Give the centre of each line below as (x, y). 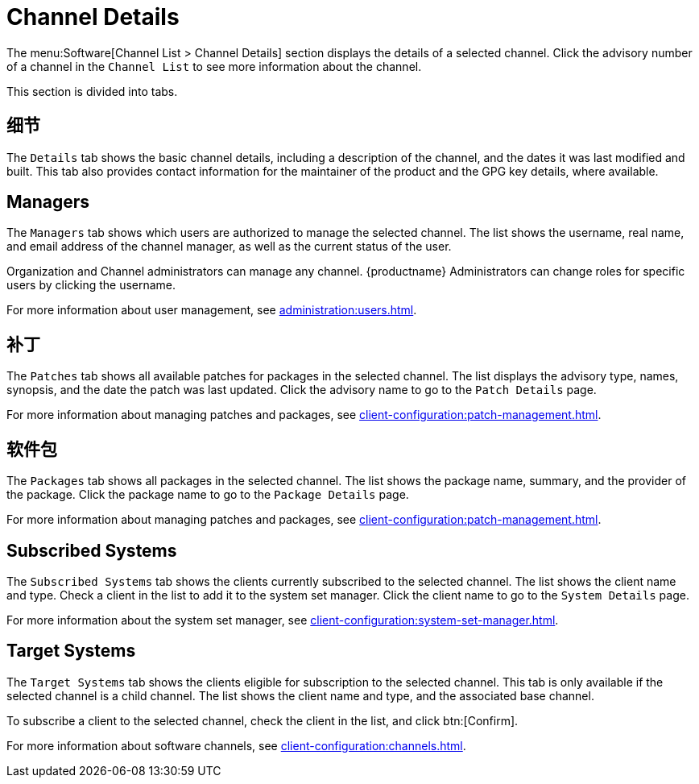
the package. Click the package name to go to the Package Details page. (208, 495)
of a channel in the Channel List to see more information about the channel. (214, 66)
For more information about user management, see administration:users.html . (212, 310)
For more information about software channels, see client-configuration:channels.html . (236, 745)
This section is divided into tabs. (92, 91)
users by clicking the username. (91, 285)
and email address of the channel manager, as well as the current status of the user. (229, 247)
